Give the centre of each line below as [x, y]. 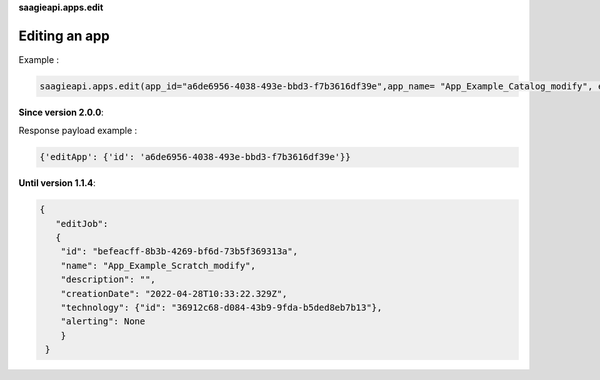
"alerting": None [103, 321]
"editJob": [82, 223]
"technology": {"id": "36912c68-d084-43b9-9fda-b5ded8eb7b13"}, [221, 307]
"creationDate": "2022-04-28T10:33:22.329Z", [174, 293]
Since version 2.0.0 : [61, 112]
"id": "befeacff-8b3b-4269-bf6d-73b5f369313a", [179, 251]
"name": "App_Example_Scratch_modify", [158, 265]
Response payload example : [78, 131]
